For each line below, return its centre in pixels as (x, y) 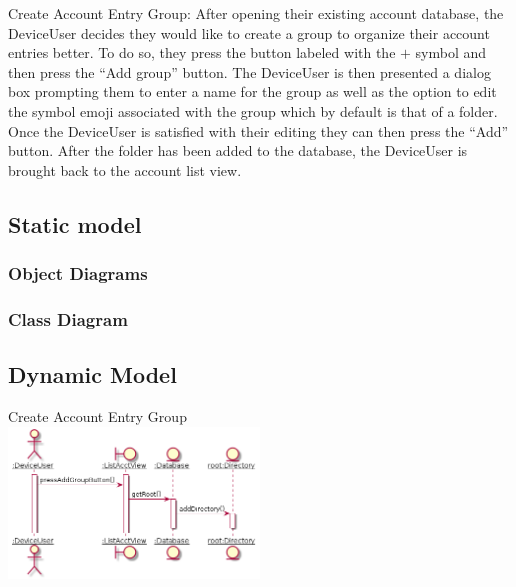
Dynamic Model (92, 374)
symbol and (451, 52)
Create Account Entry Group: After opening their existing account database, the (256, 13)
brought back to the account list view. (125, 169)
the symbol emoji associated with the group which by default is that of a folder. (253, 110)
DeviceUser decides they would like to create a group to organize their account (249, 32)
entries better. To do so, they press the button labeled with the (202, 52)
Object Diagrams (78, 273)
